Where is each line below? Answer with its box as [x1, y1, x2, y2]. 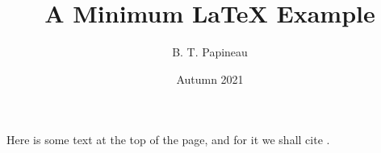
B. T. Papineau [172, 43, 248, 60]
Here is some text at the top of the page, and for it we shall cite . [6, 131, 330, 148]
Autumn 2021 [176, 70, 244, 87]
